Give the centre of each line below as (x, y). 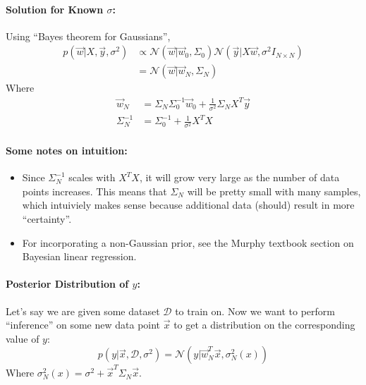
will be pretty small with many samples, (274, 191)
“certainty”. (47, 218)
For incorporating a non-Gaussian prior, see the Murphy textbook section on (188, 242)
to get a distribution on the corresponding (264, 325)
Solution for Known (55, 9)
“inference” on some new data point (83, 325)
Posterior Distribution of (67, 284)
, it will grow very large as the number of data (239, 177)
